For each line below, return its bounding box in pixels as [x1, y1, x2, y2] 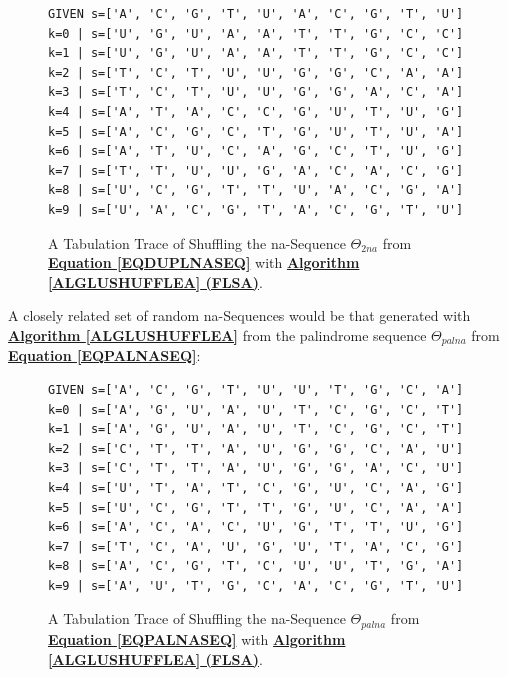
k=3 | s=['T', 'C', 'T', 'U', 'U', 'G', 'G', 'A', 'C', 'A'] [48, 85, 464, 100]
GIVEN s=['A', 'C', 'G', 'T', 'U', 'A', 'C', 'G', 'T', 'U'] [48, 7, 464, 21]
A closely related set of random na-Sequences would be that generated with [8, 305, 471, 326]
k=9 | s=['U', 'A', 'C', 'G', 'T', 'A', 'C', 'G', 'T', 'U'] [48, 202, 464, 217]
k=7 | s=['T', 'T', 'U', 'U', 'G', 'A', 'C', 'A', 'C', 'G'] [48, 163, 464, 178]
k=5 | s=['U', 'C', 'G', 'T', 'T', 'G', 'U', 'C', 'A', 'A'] [48, 500, 464, 515]
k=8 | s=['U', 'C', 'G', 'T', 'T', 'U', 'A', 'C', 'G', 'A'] [48, 183, 464, 198]
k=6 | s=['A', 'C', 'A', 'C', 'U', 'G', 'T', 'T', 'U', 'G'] [48, 520, 464, 535]
